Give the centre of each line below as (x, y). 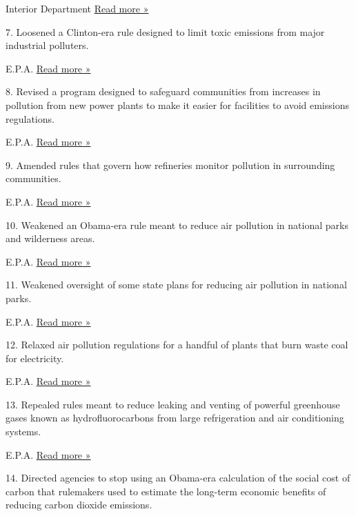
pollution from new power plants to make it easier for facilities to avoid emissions (177, 105)
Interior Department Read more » (77, 8)
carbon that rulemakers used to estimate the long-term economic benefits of (166, 491)
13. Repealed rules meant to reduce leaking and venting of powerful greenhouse (173, 404)
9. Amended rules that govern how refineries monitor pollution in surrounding (170, 165)
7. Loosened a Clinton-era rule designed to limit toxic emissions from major (165, 31)
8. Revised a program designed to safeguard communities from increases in (163, 91)
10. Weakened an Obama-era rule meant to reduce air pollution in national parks (177, 225)
